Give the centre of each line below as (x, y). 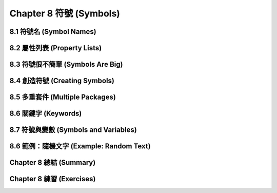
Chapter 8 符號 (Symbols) (65, 13)
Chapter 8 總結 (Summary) (53, 162)
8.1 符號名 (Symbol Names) (53, 32)
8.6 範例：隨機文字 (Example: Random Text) (80, 146)
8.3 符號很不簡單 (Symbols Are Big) (66, 64)
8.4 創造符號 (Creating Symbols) (62, 81)
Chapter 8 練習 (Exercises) (53, 179)
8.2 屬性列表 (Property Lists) (56, 48)
